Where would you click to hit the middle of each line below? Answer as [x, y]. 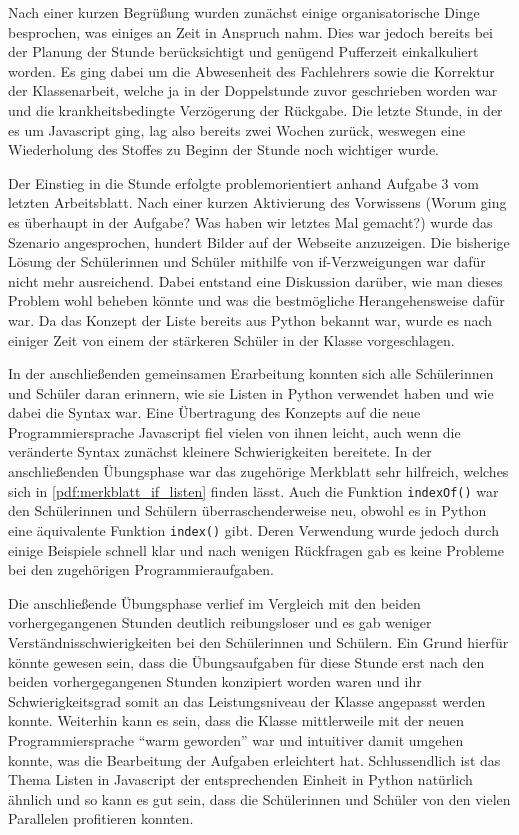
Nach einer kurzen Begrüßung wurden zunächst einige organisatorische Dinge [244, 12]
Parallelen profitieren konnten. [101, 818]
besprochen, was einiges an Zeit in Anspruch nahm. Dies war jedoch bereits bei [250, 31]
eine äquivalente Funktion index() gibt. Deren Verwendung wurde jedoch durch [253, 529]
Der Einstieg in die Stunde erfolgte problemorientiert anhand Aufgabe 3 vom [243, 182]
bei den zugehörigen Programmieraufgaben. [141, 569]
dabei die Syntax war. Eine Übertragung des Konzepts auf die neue [214, 412]
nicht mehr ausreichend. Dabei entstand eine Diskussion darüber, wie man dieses [255, 280]
